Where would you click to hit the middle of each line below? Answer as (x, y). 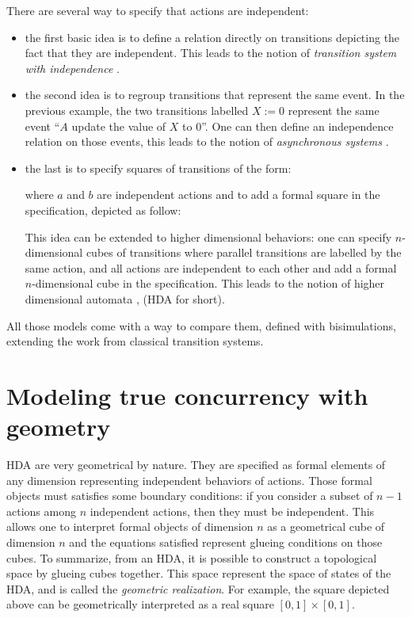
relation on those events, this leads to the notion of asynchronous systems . (207, 141)
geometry (59, 427)
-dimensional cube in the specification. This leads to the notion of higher (208, 283)
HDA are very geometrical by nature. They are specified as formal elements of (196, 464)
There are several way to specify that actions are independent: (158, 10)
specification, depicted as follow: (103, 210)
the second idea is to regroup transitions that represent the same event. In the (215, 95)
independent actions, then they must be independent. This (232, 511)
